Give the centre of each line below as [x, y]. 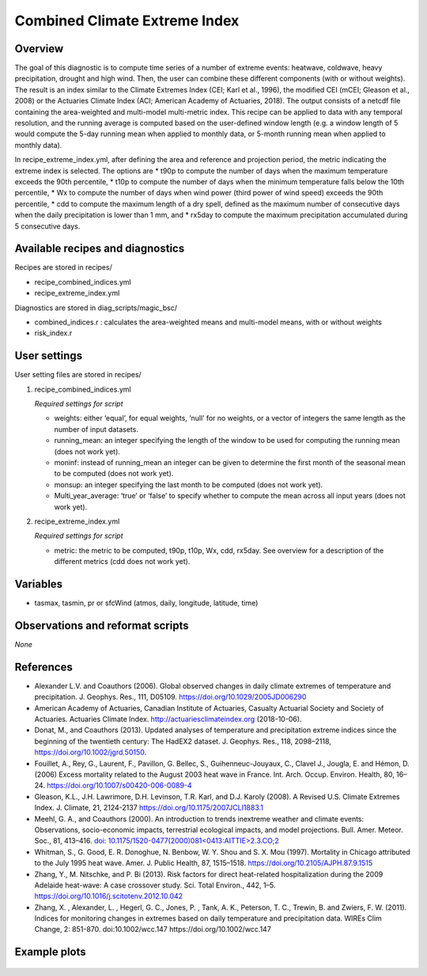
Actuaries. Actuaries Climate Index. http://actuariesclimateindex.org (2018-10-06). [168, 719]
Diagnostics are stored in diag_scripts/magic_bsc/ [96, 308]
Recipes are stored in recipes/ [63, 267]
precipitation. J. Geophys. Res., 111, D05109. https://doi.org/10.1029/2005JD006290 [170, 697]
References [43, 667]
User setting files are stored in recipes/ [78, 375]
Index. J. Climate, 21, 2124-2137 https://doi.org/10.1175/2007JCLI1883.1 [149, 808]
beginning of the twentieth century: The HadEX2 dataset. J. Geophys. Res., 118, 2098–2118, [183, 741]
